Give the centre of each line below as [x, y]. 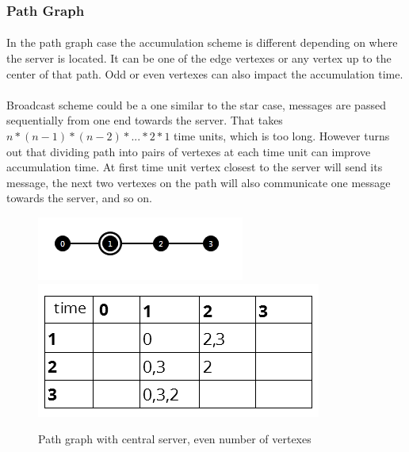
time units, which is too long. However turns [282, 136]
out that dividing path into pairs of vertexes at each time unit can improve [189, 151]
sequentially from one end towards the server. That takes [145, 120]
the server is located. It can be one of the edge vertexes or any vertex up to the [199, 58]
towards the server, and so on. [79, 198]
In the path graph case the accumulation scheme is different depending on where [202, 42]
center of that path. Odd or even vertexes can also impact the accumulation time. [205, 73]
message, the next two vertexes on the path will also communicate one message [199, 182]
